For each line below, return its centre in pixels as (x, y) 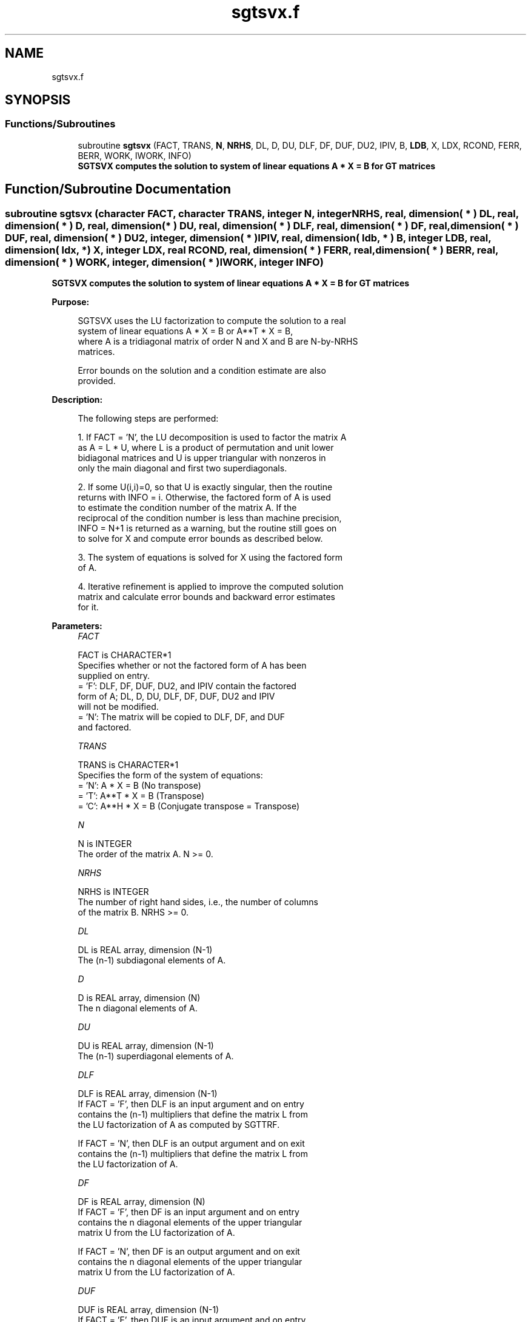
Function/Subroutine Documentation (118, 189)
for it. (88, 607)
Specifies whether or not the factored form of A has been (192, 666)
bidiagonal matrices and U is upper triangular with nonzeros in (202, 458)
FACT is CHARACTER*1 (125, 655)
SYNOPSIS (38, 100)
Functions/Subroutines (60, 124)
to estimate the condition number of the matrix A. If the (187, 508)
